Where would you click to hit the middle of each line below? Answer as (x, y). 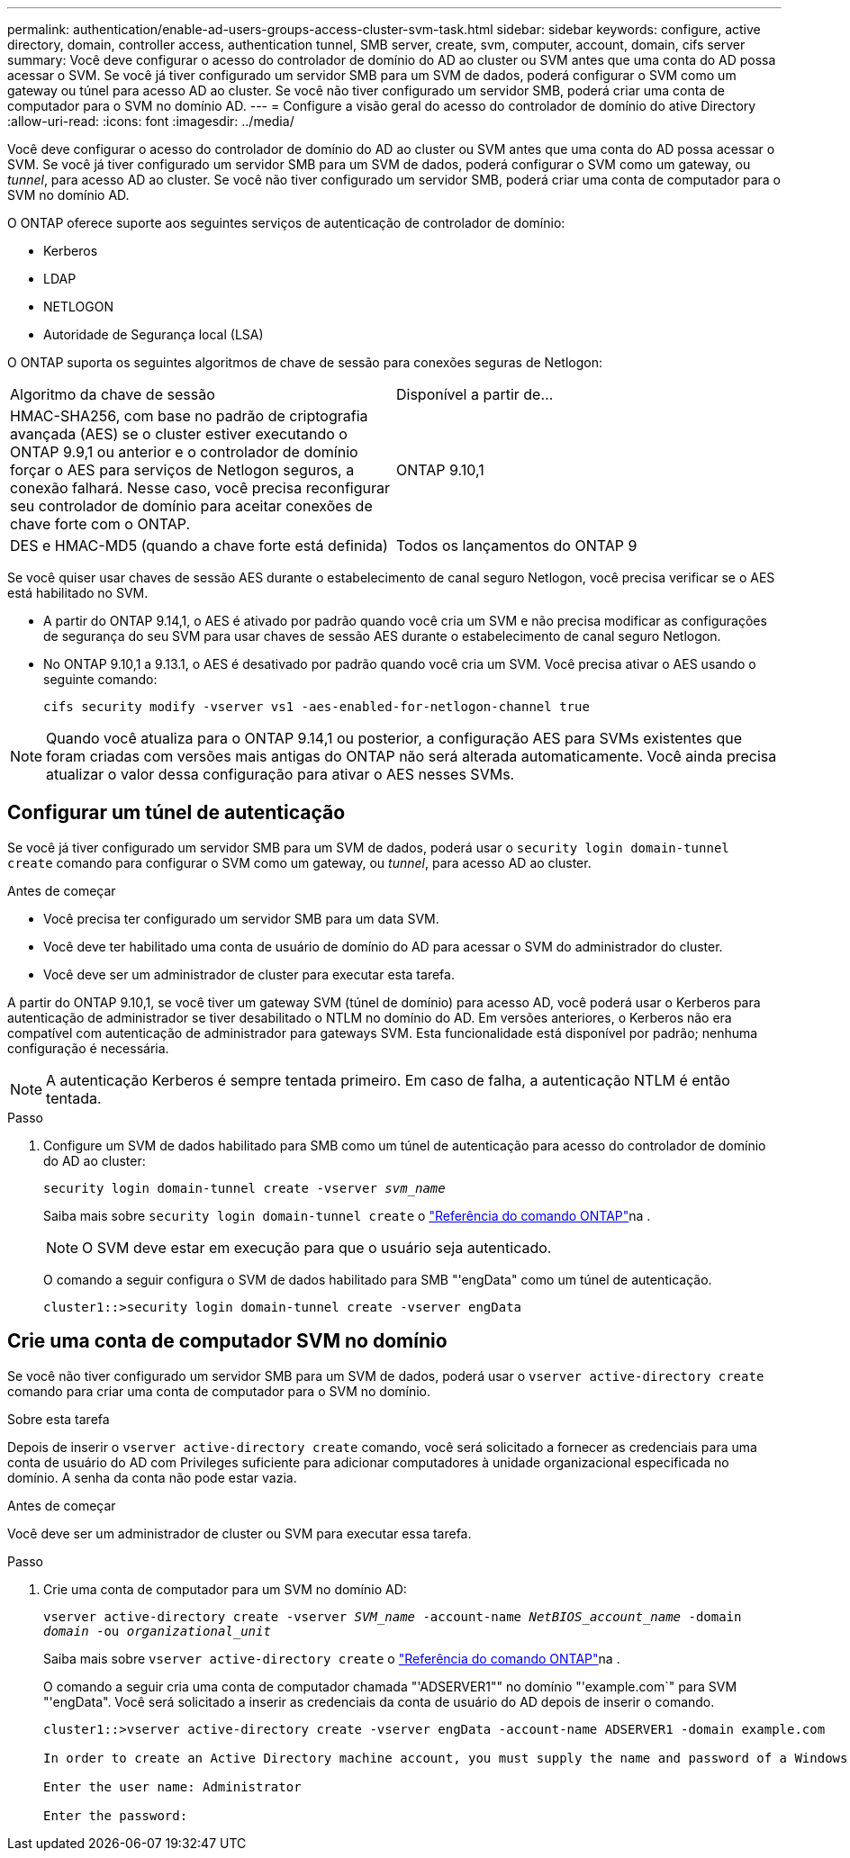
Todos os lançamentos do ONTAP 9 (517, 546)
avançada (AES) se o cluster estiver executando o (179, 434)
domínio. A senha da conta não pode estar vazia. (152, 1477)
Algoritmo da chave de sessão (113, 394)
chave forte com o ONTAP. (100, 524)
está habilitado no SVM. (78, 593)
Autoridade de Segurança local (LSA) (154, 334)
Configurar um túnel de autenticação (176, 813)
